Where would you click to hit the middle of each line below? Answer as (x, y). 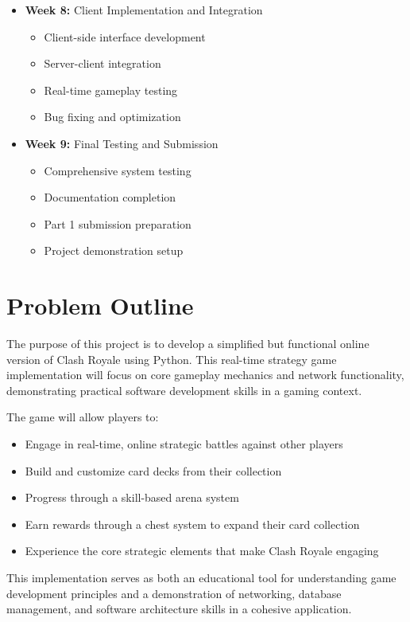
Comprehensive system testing (118, 170)
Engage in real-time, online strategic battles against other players (184, 444)
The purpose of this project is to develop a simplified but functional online (188, 344)
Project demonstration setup (114, 250)
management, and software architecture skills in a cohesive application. (179, 609)
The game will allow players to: (83, 417)
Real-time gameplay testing (111, 90)
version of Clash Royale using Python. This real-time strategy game (172, 359)
